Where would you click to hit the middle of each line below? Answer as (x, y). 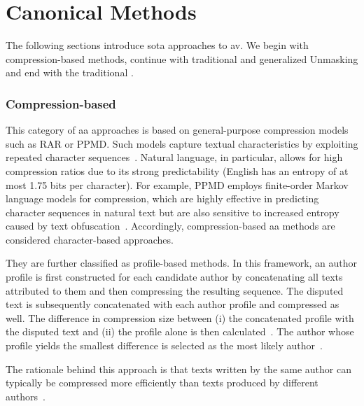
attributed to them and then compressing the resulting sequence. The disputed (175, 290)
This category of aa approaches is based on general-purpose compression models (177, 130)
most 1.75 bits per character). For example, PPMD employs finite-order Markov (177, 184)
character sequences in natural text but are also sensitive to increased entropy (173, 212)
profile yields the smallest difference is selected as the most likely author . (164, 345)
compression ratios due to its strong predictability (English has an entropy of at (177, 170)
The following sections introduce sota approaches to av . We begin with (157, 45)
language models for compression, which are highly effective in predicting (162, 198)
